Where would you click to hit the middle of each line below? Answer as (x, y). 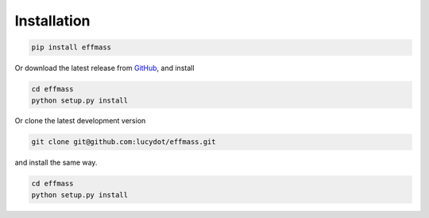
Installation (52, 21)
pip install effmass (71, 47)
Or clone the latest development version (80, 121)
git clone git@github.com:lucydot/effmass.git (124, 142)
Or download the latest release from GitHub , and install (104, 68)
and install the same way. (56, 162)
